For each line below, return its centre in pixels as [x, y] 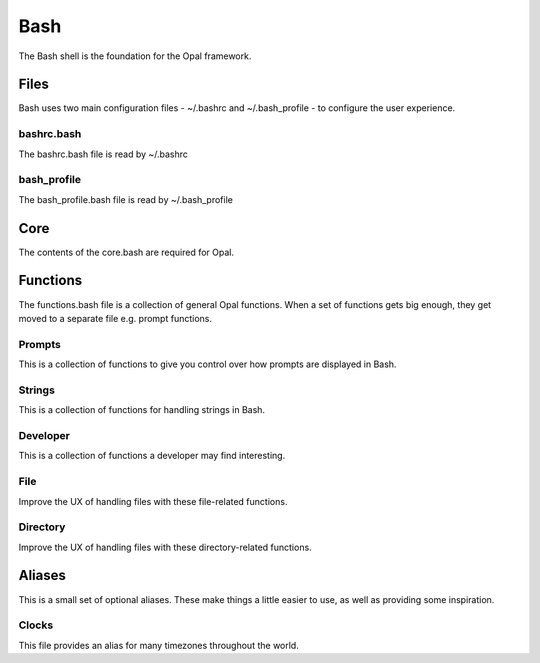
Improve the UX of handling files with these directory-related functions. [165, 547]
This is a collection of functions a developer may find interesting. [152, 456]
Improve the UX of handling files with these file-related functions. [153, 501]
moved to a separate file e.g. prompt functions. [115, 318]
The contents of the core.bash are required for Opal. [126, 252]
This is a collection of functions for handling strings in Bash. [141, 410]
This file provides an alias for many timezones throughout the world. [158, 645]
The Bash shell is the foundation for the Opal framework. [135, 56]
